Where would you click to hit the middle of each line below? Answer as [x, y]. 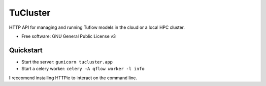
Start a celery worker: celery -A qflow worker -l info [83, 69]
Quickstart [26, 50]
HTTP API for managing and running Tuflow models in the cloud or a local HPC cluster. [97, 27]
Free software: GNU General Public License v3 [69, 36]
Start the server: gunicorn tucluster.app [67, 62]
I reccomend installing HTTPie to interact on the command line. [73, 78]
